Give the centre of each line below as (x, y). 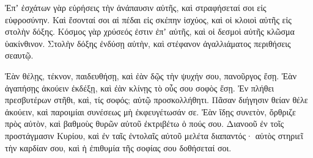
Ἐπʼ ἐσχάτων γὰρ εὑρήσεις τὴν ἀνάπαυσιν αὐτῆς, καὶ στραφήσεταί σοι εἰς (136, 7)
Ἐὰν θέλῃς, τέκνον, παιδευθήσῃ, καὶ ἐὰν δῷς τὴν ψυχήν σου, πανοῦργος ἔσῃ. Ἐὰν (151, 75)
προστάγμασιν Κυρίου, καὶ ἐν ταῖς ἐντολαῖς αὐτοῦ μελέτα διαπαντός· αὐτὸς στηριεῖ (154, 135)
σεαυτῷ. (19, 55)
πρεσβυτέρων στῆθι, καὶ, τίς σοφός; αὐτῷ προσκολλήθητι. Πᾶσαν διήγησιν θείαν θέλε (156, 100)
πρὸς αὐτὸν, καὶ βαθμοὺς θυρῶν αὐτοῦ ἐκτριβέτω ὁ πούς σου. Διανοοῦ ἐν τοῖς (145, 124)
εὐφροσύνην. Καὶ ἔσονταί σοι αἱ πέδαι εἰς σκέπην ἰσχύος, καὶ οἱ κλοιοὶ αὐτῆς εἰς (148, 19)
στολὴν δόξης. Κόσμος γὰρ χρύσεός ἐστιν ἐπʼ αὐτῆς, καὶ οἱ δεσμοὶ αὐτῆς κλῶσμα (150, 31)
